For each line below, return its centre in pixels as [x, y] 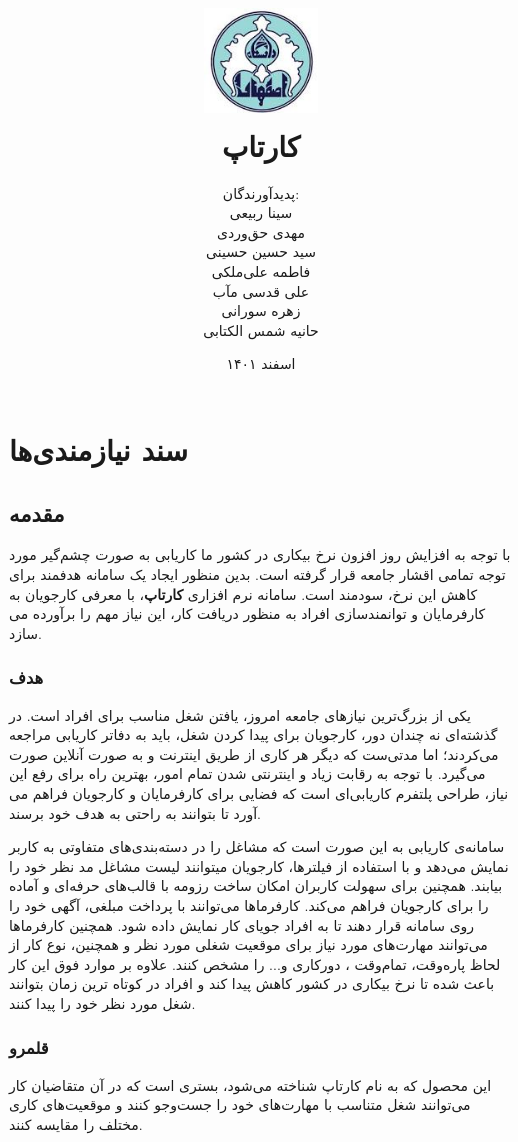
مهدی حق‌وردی [261, 231]
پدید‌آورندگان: [261, 192]
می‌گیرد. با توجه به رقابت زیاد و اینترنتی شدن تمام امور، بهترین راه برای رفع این [247, 773]
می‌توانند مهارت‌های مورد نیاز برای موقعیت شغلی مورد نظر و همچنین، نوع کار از [248, 944]
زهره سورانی [261, 310]
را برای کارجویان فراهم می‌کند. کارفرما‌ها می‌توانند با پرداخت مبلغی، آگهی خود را [249, 904]
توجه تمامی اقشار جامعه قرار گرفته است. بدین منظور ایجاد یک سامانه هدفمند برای [257, 574]
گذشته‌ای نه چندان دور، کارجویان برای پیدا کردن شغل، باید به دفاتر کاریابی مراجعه [253, 734]
